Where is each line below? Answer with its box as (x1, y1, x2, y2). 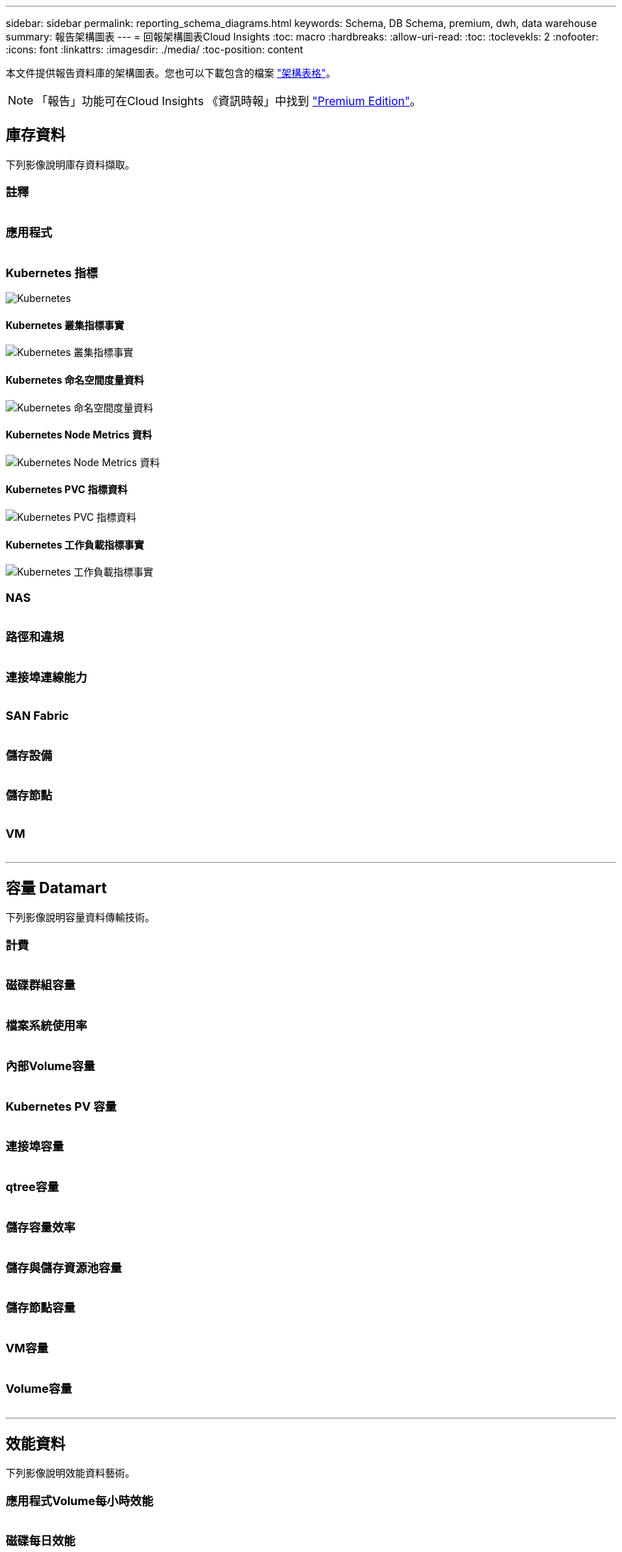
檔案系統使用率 (6, 1018, 87, 1033)
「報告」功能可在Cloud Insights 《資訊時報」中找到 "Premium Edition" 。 (36, 94, 422, 108)
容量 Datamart (6, 878, 107, 897)
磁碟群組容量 (6, 978, 76, 993)
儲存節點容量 (6, 1300, 76, 1315)
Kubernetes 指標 (6, 265, 98, 280)
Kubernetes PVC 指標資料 (6, 483, 128, 496)
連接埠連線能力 (6, 670, 87, 685)
